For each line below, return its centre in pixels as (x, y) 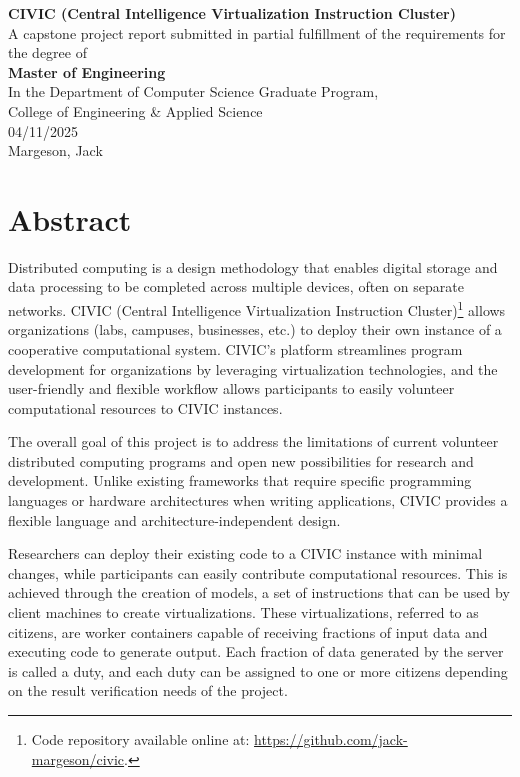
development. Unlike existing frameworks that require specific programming (240, 480)
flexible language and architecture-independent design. (174, 519)
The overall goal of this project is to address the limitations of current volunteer (253, 441)
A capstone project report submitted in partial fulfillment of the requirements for (257, 32)
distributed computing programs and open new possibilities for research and (241, 460)
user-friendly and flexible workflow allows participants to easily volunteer (231, 388)
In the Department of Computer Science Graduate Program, (193, 91)
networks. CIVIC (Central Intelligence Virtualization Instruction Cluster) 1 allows (257, 308)
